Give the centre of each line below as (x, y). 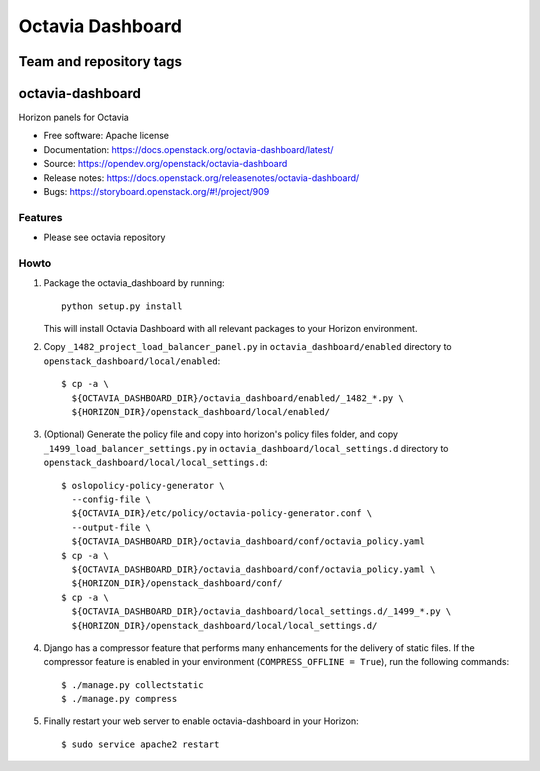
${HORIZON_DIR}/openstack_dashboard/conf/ (177, 583)
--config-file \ (111, 499)
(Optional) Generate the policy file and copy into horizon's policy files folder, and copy (221, 434)
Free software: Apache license (106, 136)
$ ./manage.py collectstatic (132, 684)
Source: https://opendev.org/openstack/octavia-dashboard (165, 164)
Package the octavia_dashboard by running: (134, 283)
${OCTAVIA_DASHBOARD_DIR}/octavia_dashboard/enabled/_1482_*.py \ (237, 398)
